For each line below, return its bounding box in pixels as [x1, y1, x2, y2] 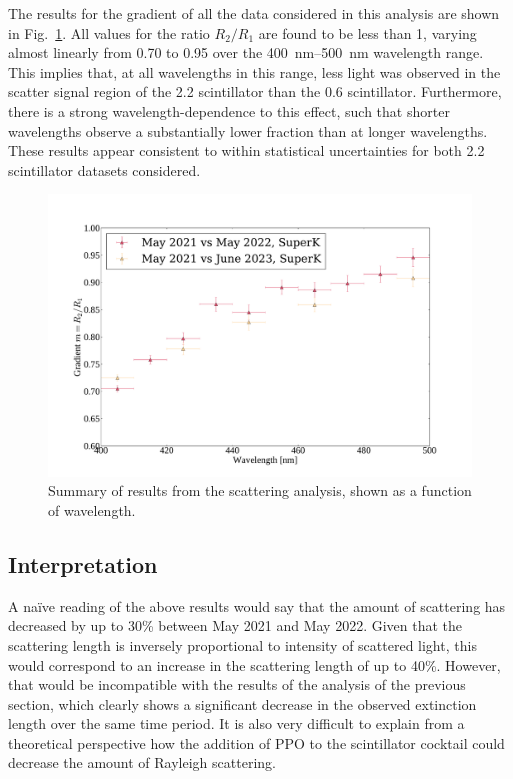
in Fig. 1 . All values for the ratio [8, 22, 210, 43]
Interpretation [8, 548, 158, 579]
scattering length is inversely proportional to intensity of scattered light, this [8, 634, 477, 655]
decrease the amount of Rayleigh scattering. [8, 752, 276, 773]
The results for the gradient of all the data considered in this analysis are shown [8, 3, 500, 23]
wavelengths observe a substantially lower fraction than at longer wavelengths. [8, 120, 488, 141]
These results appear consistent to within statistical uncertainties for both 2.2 [8, 140, 485, 161]
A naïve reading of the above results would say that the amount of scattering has [8, 595, 506, 616]
